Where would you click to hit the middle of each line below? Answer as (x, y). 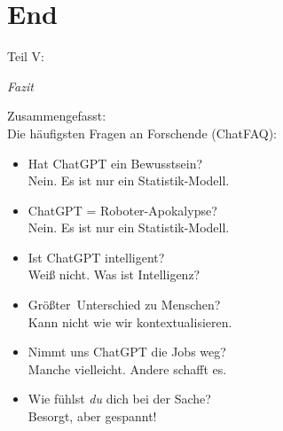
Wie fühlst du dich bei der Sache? (119, 399)
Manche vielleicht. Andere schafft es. (127, 368)
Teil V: (26, 56)
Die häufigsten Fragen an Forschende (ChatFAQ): (142, 133)
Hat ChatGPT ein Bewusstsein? (115, 163)
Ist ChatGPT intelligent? (96, 257)
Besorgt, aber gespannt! (92, 416)
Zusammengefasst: (57, 116)
